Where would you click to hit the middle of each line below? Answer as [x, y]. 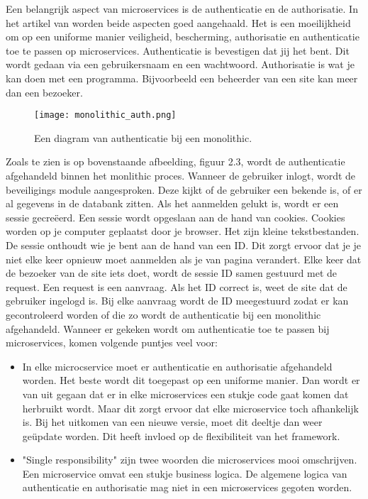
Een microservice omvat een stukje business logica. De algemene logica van [185, 473]
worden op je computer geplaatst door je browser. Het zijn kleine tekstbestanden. [183, 231]
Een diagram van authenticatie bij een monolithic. [143, 137]
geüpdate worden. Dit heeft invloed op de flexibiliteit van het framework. [181, 435]
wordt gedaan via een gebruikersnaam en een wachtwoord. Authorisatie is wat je [180, 64]
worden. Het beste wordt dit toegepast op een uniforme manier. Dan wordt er [191, 380]
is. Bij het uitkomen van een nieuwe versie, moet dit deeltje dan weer [172, 422]
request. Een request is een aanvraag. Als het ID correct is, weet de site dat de [177, 286]
